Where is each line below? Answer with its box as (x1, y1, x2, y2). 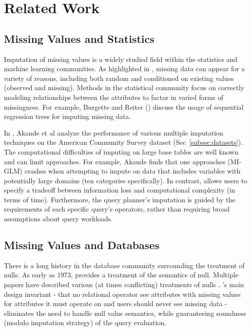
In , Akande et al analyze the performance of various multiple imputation (4, 127, 224, 137)
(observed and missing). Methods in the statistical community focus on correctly (4, 82, 244, 93)
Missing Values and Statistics (4, 31, 154, 46)
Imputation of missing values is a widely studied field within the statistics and (4, 54, 237, 64)
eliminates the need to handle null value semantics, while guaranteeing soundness (4, 308, 246, 318)
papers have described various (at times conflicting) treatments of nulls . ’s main (4, 279, 244, 290)
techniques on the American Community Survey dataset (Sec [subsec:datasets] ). (4, 137, 243, 147)
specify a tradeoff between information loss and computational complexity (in (4, 185, 235, 195)
